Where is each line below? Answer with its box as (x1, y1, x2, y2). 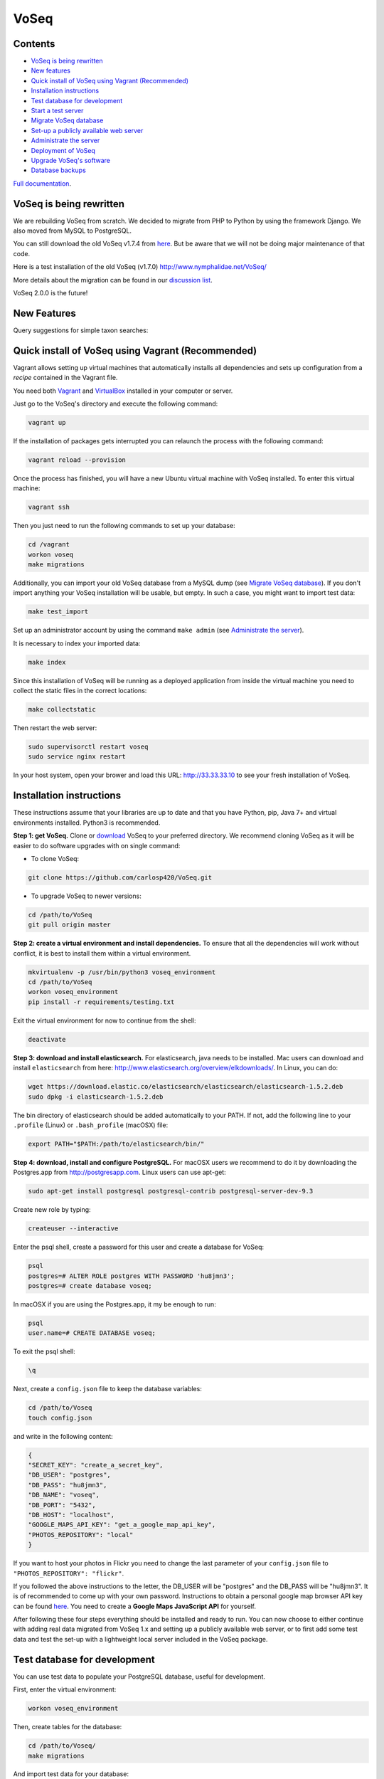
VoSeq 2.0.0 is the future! (13, 289, 88, 297)
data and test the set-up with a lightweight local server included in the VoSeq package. (13, 1635, 268, 1643)
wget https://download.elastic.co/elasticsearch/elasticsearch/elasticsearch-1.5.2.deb (28, 1082, 343, 1091)
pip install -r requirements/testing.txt (28, 998, 175, 1006)
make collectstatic (28, 705, 96, 714)
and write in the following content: (13, 1432, 113, 1440)
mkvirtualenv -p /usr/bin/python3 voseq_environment (28, 968, 216, 976)
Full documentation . (13, 179, 71, 188)
